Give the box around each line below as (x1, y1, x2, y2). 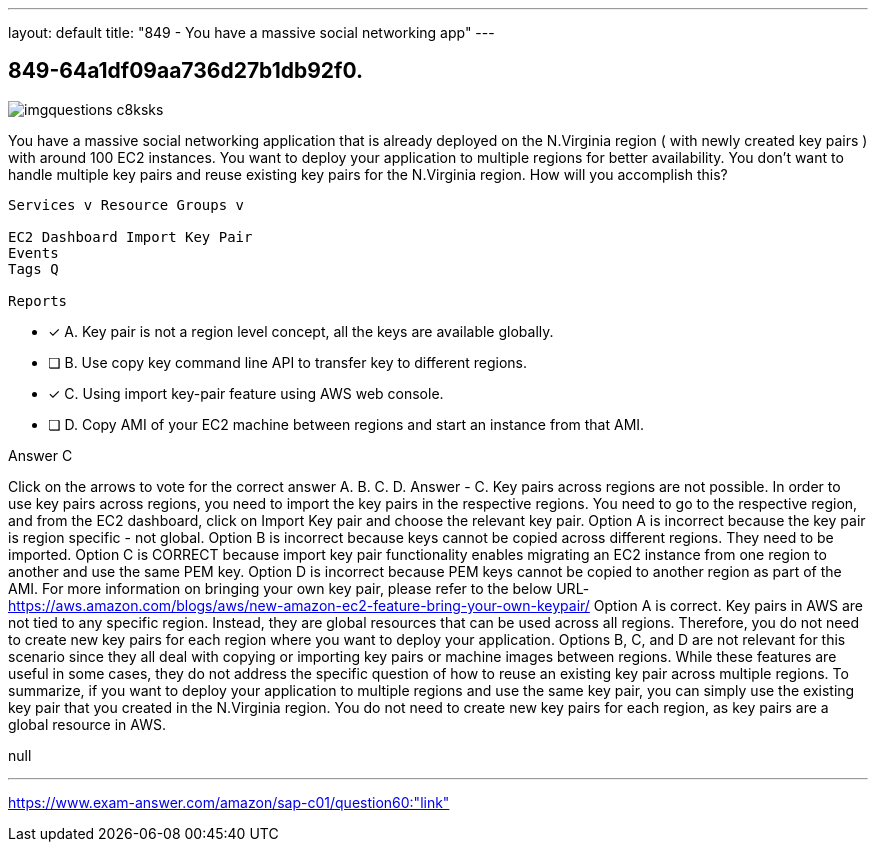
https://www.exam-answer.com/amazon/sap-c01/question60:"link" (8, 793, 450, 811)
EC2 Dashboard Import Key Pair (8, 228, 253, 245)
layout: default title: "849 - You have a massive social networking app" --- (8, 24, 495, 41)
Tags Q (8, 260, 59, 277)
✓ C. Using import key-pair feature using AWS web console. (48, 384, 444, 402)
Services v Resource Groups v (8, 196, 245, 213)
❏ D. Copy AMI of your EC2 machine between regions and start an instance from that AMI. (48, 415, 645, 433)
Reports (8, 292, 68, 309)
